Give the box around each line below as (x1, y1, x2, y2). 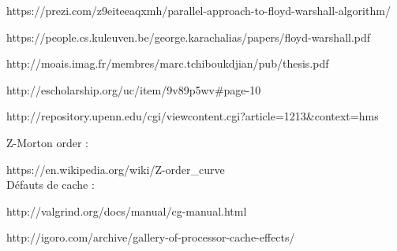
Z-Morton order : (6, 134, 88, 150)
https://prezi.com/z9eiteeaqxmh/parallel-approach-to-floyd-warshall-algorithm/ (6, 2, 391, 18)
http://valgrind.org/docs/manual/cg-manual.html (6, 202, 247, 219)
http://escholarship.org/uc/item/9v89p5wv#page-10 (6, 81, 261, 98)
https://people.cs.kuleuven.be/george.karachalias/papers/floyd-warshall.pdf (6, 28, 371, 45)
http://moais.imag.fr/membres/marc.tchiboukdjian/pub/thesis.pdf (6, 55, 329, 72)
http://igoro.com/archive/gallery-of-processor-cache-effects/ (6, 229, 295, 245)
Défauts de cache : (6, 176, 95, 193)
